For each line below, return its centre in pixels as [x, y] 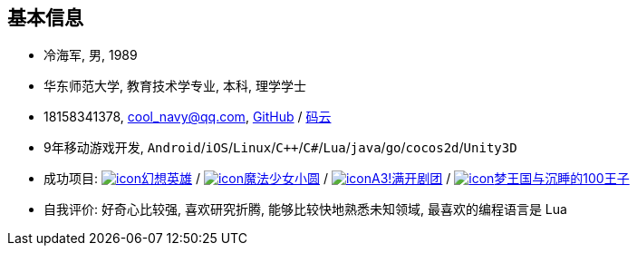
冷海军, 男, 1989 [91, 55]
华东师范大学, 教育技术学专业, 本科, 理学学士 [175, 86]
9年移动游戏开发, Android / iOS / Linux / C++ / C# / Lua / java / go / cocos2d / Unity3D [280, 148]
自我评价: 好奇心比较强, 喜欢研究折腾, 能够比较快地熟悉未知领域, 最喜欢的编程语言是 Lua [305, 209]
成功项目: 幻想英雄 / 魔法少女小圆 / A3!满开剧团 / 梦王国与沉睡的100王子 [337, 179]
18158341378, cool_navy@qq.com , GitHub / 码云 [188, 117]
